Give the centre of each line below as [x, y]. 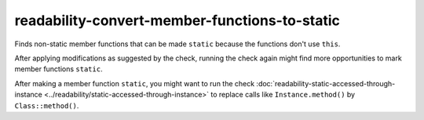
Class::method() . [47, 105]
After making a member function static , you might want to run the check [135, 83]
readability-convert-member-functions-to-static [177, 20]
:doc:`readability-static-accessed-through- [326, 83]
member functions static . [58, 69]
